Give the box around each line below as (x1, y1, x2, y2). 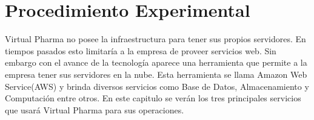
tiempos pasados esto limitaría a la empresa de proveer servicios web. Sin (5, 44, 276, 57)
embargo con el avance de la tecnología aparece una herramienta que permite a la (5, 56, 307, 69)
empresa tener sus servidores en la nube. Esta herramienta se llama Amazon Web (5, 68, 307, 80)
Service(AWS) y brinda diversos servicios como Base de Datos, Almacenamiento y (5, 80, 309, 92)
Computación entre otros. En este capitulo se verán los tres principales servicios (5, 92, 301, 104)
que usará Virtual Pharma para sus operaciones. (5, 103, 184, 116)
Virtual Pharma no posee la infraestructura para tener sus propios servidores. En (5, 33, 306, 45)
